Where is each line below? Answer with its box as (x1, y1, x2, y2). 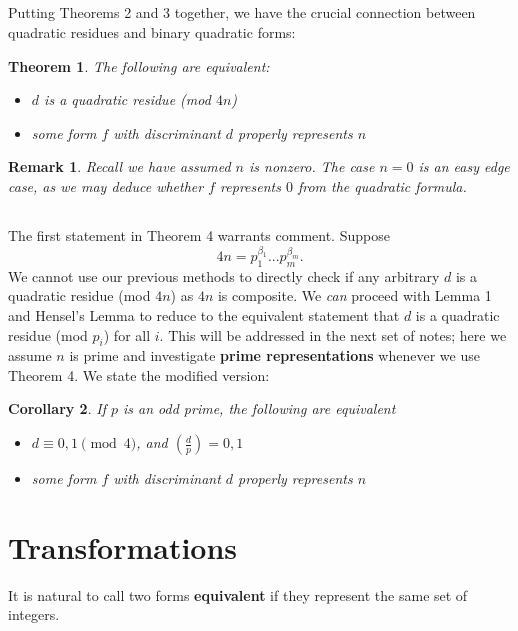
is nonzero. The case (249, 156, 375, 177)
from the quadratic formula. (297, 175, 467, 196)
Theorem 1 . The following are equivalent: (8, 55, 270, 76)
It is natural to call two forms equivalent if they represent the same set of (8, 584, 468, 605)
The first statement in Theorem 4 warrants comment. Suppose (8, 224, 390, 245)
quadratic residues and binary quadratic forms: (8, 21, 296, 42)
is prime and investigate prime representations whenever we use (69, 345, 480, 366)
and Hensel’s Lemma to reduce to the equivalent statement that (8, 304, 400, 325)
